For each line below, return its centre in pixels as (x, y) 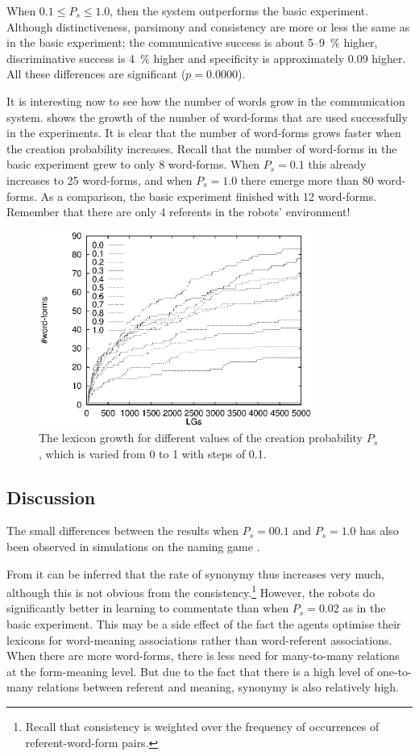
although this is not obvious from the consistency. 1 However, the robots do (191, 591)
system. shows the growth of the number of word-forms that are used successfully (207, 117)
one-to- (394, 671)
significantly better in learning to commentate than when (148, 608)
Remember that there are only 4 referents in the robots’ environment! (178, 212)
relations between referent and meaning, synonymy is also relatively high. (218, 687)
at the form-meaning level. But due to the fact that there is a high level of (190, 671)
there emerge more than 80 (307, 180)
